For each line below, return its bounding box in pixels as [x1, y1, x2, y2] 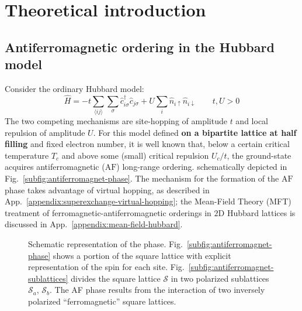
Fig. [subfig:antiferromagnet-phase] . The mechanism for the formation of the [5, 172, 279, 184]
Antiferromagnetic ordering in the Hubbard [5, 37, 275, 56]
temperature [5, 149, 49, 161]
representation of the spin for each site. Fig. [28, 261, 185, 273]
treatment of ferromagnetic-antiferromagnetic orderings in [5, 206, 211, 218]
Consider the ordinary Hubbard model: [5, 82, 144, 94]
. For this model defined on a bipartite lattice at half [93, 126, 297, 138]
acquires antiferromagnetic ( [5, 160, 105, 173]
